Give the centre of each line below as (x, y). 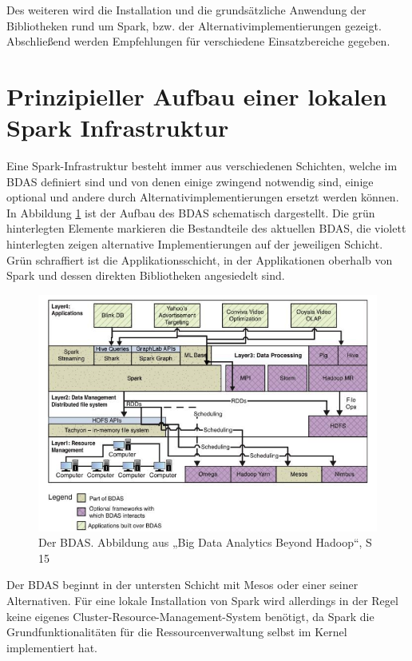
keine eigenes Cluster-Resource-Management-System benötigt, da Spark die (190, 616)
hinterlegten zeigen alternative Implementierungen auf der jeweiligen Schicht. (195, 244)
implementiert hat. (52, 647)
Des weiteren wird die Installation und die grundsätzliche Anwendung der (186, 10)
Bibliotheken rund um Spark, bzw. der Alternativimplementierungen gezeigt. (194, 25)
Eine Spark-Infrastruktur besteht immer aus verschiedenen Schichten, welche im (202, 166)
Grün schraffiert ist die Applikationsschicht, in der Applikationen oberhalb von (200, 259)
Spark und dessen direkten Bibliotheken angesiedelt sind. (146, 275)
